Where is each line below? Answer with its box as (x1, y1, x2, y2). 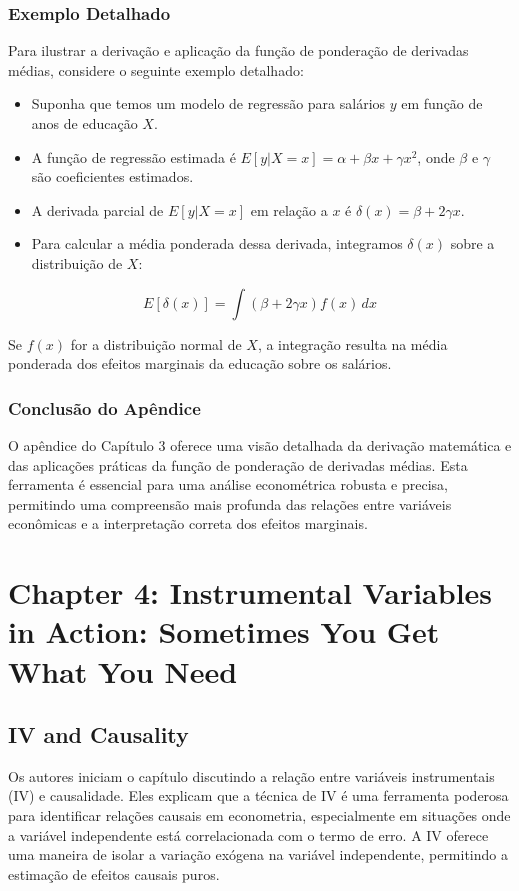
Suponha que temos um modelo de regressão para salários (31, 93, 386, 114)
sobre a (450, 233, 495, 254)
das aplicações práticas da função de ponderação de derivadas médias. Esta (8, 454, 468, 475)
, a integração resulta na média (257, 333, 448, 354)
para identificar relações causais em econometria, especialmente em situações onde (8, 805, 511, 826)
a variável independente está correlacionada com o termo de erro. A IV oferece (8, 824, 489, 845)
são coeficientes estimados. (31, 166, 194, 187)
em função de (401, 93, 483, 114)
